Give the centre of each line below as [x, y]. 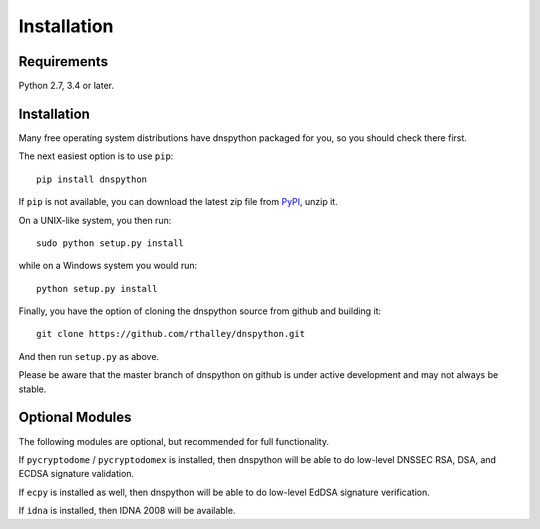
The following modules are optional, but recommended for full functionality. [174, 441]
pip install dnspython [92, 179]
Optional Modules [75, 417]
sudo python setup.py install [110, 243]
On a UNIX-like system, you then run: [95, 220]
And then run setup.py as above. [89, 356]
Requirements [63, 61]
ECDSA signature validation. [76, 474]
